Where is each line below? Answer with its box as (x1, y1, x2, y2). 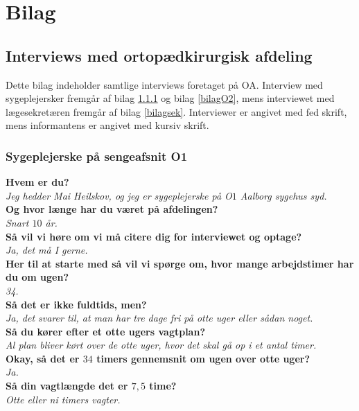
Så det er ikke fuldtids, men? (6, 297, 147, 311)
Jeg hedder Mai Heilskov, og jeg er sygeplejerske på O (6, 188, 232, 202)
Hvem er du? (6, 175, 69, 189)
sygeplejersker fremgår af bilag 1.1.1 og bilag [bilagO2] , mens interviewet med (6, 91, 335, 105)
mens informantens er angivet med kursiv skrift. (6, 118, 209, 132)
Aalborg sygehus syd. (240, 188, 327, 202)
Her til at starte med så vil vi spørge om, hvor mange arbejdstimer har (6, 256, 354, 270)
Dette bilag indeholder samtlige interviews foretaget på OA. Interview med (6, 77, 323, 91)
